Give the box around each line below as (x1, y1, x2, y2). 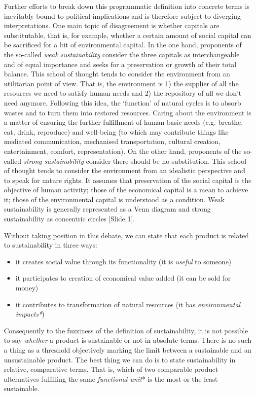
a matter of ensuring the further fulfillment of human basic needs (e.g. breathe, (4, 117, 243, 127)
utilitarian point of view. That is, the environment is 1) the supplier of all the (4, 78, 239, 88)
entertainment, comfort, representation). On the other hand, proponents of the (4, 145, 242, 156)
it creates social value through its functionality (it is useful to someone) (15, 256, 232, 266)
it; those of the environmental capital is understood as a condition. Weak (4, 194, 225, 204)
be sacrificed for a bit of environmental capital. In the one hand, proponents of (4, 39, 242, 50)
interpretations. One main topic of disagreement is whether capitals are (4, 20, 219, 31)
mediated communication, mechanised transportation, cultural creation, (4, 136, 220, 146)
